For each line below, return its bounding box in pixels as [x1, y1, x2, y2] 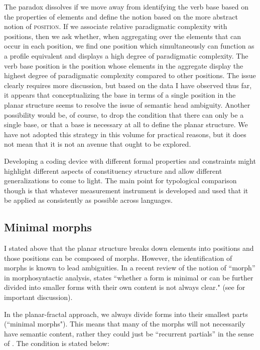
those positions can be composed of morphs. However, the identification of [4, 252, 232, 263]
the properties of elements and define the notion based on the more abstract [4, 11, 238, 22]
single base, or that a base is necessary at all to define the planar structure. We [4, 119, 248, 130]
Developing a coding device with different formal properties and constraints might [4, 155, 256, 166]
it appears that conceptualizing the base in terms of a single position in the [4, 90, 236, 100]
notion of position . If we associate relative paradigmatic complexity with [4, 21, 227, 32]
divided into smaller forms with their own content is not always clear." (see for [4, 282, 245, 292]
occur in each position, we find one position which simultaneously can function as [4, 41, 254, 51]
